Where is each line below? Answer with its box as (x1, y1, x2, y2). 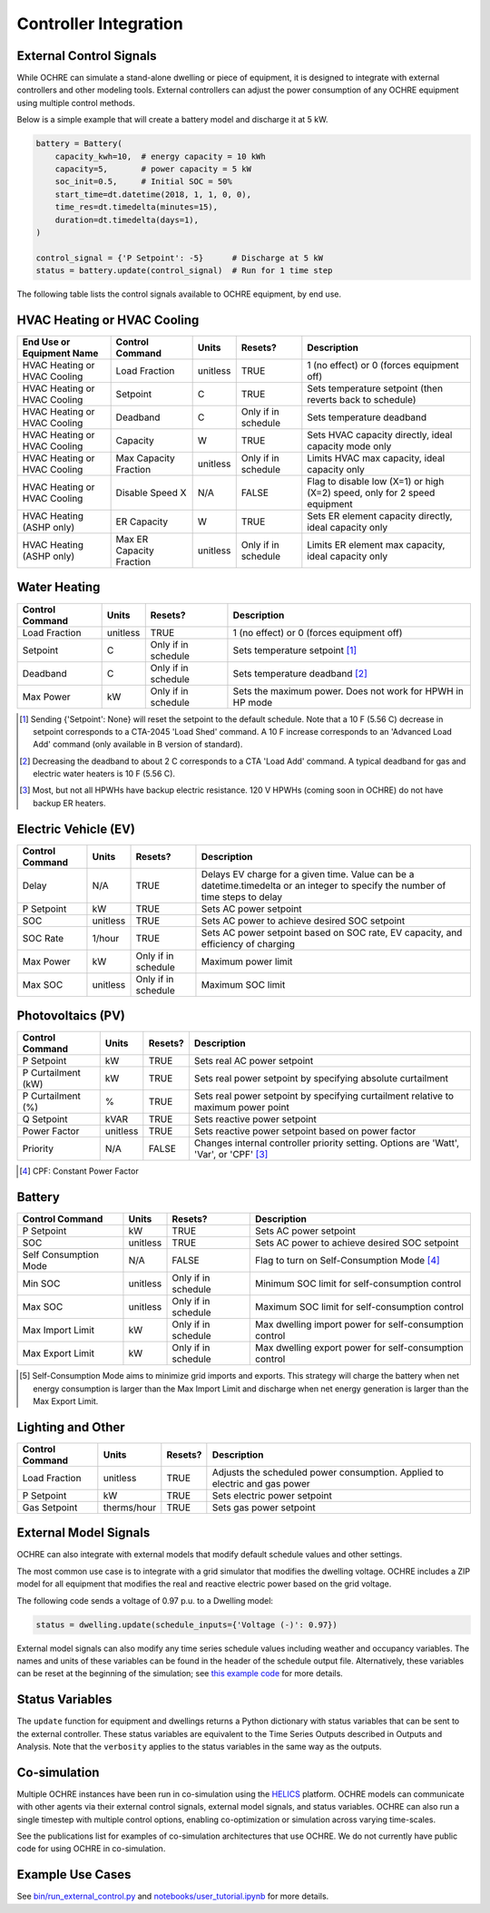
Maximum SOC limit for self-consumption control (255, 1301, 465, 1313)
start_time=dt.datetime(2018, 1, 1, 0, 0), (54, 189, 251, 200)
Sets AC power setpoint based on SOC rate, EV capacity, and (201, 926, 463, 939)
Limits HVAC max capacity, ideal (307, 452, 446, 464)
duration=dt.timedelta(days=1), (54, 214, 200, 225)
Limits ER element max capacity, (307, 539, 446, 551)
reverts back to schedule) (307, 394, 416, 406)
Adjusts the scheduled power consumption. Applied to (211, 1466, 445, 1479)
